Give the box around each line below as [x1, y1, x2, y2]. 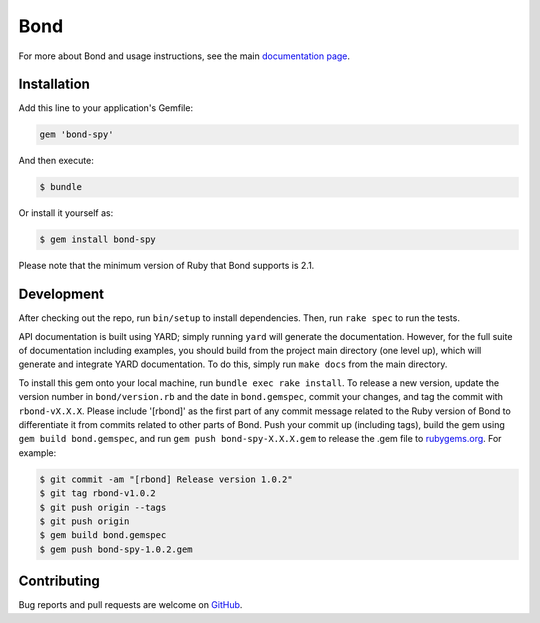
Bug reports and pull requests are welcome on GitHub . [18, 599, 243, 611]
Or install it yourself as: [18, 207, 114, 219]
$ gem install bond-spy [39, 234, 157, 245]
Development [18, 286, 105, 303]
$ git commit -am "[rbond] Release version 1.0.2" [39, 473, 294, 485]
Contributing [18, 573, 100, 590]
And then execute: [18, 155, 94, 167]
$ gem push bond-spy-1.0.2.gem [39, 543, 194, 555]
